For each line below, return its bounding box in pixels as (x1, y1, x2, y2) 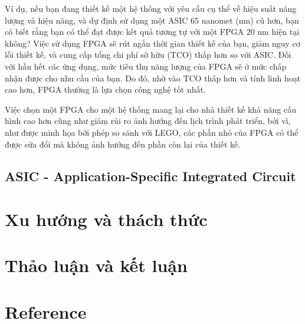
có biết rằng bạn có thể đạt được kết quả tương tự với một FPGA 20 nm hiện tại (5, 25, 300, 38)
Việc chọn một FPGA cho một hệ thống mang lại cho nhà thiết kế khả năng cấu (5, 103, 296, 115)
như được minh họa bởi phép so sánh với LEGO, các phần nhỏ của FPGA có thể (5, 126, 299, 138)
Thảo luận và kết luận (5, 253, 188, 277)
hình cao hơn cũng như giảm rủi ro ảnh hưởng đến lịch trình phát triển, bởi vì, (5, 114, 291, 127)
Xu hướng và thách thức (5, 207, 208, 231)
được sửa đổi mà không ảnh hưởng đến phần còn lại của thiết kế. (5, 138, 241, 150)
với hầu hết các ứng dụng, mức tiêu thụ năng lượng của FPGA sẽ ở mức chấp (5, 60, 287, 72)
